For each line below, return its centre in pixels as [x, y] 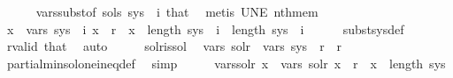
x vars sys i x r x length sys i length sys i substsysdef [205, 28]
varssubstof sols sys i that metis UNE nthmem [177, 11]
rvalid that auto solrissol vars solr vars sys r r [174, 46]
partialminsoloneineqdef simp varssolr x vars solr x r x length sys [226, 63]
